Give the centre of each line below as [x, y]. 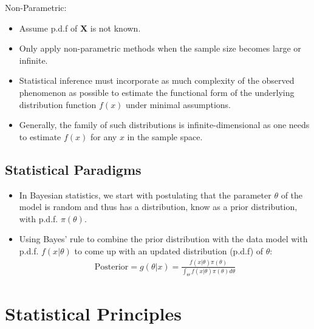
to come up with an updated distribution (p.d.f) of [169, 250]
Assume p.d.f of [48, 28]
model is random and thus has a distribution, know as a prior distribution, [158, 207]
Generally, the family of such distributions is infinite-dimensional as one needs [164, 125]
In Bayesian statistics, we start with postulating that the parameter [145, 195]
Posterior [111, 267]
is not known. [115, 28]
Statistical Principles [93, 314]
